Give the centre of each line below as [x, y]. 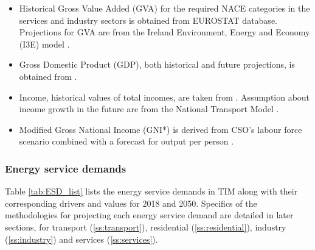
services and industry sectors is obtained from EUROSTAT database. [148, 20]
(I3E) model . [44, 44]
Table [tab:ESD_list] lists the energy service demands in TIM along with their [151, 191]
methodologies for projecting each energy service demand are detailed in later [149, 215]
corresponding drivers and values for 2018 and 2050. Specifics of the [131, 203]
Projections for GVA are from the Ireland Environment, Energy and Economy [164, 32]
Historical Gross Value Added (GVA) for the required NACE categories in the [164, 8]
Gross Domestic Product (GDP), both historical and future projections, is [157, 64]
